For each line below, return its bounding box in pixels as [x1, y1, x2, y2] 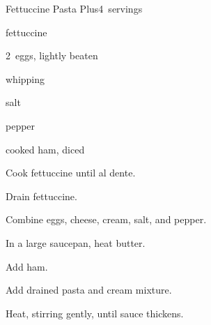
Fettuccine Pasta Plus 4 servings [6, 1, 143, 15]
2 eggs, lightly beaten [6, 48, 98, 63]
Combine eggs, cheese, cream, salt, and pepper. [6, 212, 207, 227]
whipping [6, 71, 45, 86]
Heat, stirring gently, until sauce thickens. [6, 305, 184, 320]
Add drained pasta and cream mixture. [6, 282, 172, 297]
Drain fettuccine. [6, 188, 77, 203]
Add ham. [6, 259, 48, 273]
